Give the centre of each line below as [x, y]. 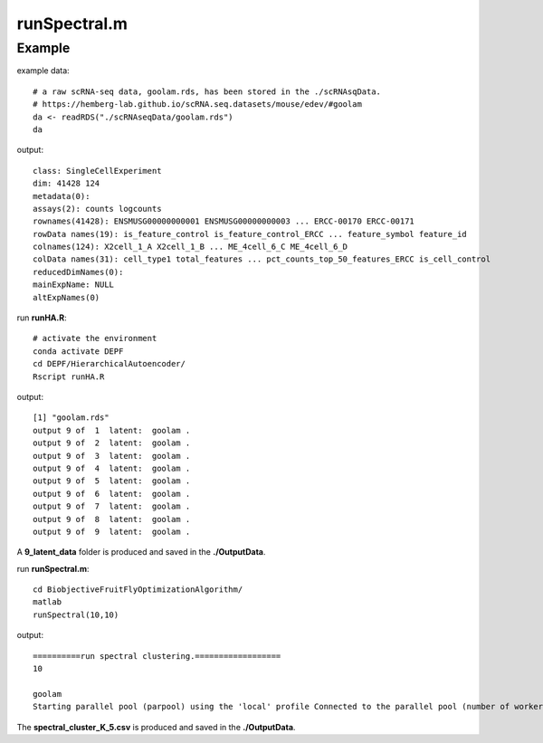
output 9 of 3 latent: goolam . [112, 456]
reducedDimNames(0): [78, 272]
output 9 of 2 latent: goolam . [112, 443]
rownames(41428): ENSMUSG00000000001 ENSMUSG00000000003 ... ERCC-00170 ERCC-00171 [224, 221]
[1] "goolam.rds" [71, 418]
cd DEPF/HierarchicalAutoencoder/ [109, 364]
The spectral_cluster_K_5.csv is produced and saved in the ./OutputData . [156, 727]
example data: [43, 71]
